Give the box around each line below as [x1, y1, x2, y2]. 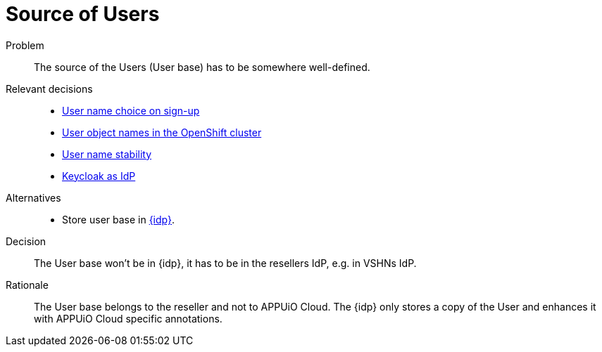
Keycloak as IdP [62, 169, 136, 182]
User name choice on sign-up [62, 104, 200, 117]
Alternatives [6, 191, 61, 204]
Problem [6, 39, 44, 51]
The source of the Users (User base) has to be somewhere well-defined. [34, 60, 370, 73]
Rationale [6, 278, 49, 291]
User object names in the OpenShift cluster [62, 126, 262, 138]
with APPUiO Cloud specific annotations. [34, 312, 222, 325]
